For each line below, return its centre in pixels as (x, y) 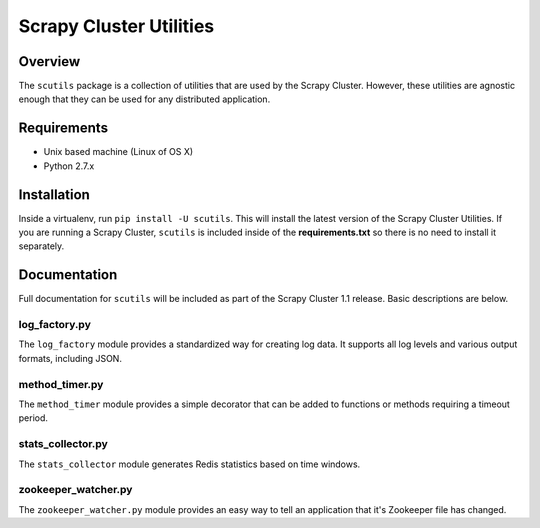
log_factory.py (55, 325)
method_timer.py (61, 384)
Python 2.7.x (69, 166)
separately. (41, 246)
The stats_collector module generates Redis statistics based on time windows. (189, 464)
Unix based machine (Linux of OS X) (118, 152)
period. (33, 418)
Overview (49, 61)
